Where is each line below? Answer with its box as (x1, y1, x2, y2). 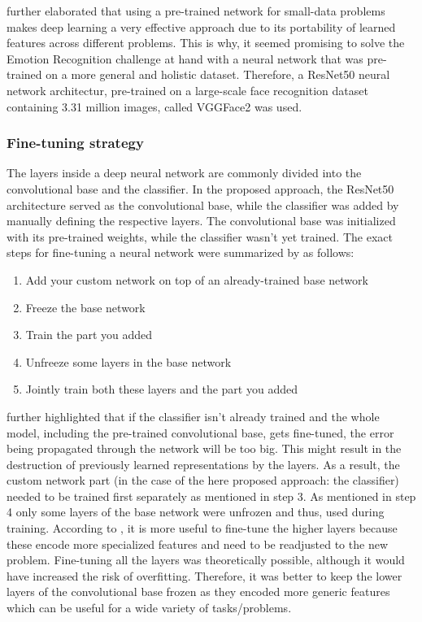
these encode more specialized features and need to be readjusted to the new (7, 535, 388, 552)
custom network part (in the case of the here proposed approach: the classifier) (7, 472, 399, 489)
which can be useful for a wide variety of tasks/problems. (7, 599, 292, 616)
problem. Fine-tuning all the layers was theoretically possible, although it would (7, 551, 405, 568)
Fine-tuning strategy (7, 133, 144, 153)
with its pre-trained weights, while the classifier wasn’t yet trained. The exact (7, 228, 393, 245)
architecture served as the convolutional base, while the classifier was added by (7, 196, 399, 213)
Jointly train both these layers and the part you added (25, 381, 298, 398)
